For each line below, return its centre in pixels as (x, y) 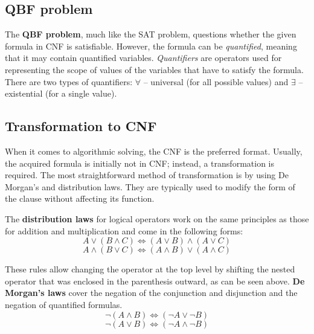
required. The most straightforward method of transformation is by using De (147, 175)
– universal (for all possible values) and (216, 81)
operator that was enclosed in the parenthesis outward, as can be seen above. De (155, 281)
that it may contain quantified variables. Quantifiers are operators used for (143, 58)
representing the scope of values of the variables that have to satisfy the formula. (154, 69)
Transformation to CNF (81, 126)
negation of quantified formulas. (64, 304)
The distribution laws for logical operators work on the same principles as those (157, 218)
